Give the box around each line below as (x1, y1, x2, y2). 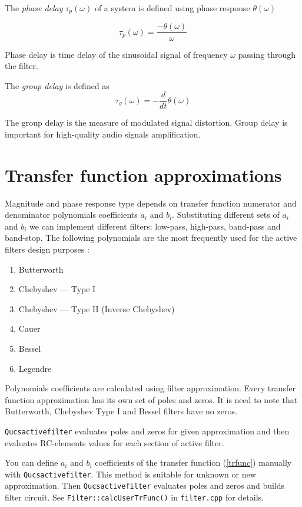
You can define (5, 456, 58, 469)
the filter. (5, 60, 38, 72)
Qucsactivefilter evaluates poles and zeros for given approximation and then (5, 424, 290, 437)
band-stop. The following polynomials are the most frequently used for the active (5, 231, 297, 244)
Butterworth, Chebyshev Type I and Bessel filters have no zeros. (5, 405, 237, 417)
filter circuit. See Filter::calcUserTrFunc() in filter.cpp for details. (5, 491, 264, 503)
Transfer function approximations (5, 162, 282, 187)
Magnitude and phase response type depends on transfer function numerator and (5, 197, 297, 209)
